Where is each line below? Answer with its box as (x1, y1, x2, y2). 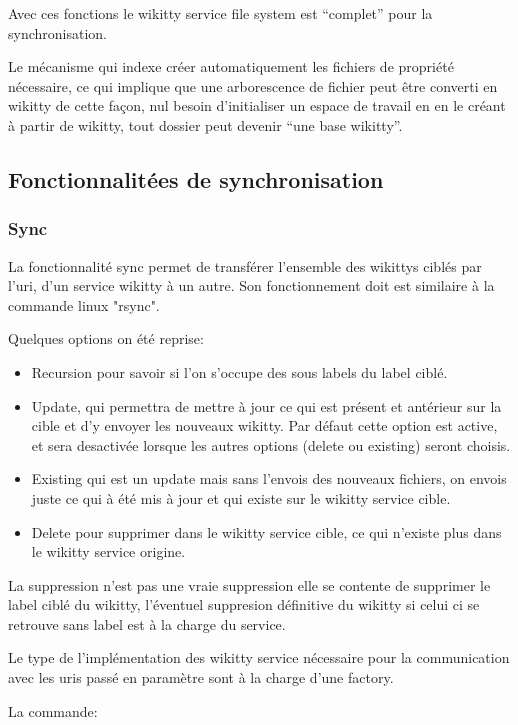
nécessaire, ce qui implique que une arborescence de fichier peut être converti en (8, 75, 498, 96)
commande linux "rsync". (8, 294, 160, 315)
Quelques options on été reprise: (8, 328, 204, 349)
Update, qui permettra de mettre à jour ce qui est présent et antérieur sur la (31, 395, 502, 416)
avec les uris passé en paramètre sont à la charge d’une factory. (8, 667, 394, 688)
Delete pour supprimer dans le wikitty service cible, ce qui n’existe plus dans (31, 521, 502, 542)
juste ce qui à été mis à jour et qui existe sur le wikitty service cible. (31, 487, 451, 508)
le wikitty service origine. (31, 541, 186, 562)
